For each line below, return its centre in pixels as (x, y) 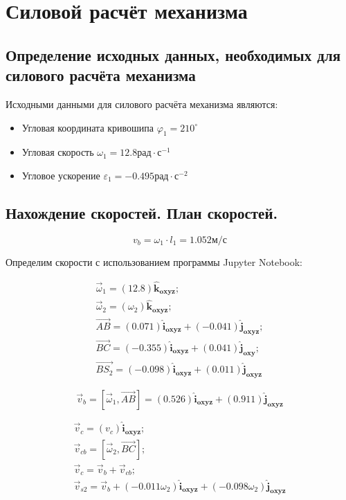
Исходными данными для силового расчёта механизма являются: (142, 104)
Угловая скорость (58, 152)
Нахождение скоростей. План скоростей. (142, 212)
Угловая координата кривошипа (88, 127)
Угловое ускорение (61, 175)
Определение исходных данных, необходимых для (173, 54)
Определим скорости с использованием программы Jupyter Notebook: (154, 261)
